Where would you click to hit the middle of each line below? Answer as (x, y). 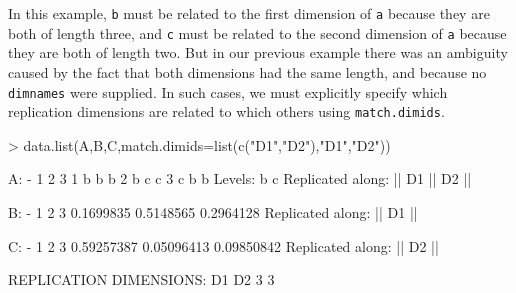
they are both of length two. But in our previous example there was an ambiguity (258, 52)
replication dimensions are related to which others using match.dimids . (226, 111)
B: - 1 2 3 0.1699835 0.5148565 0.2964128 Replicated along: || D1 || (213, 212)
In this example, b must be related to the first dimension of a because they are (249, 13)
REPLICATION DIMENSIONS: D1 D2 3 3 (141, 279)
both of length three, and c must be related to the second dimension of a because (257, 32)
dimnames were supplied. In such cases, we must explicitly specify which (228, 91)
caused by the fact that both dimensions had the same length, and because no (247, 71)
